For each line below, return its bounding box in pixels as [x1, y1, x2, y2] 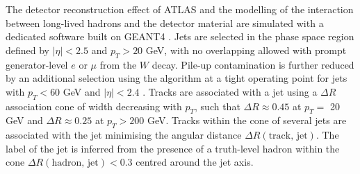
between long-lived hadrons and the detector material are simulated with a [6, 15, 324, 30]
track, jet [268, 131, 308, 141]
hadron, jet [51, 158, 99, 168]
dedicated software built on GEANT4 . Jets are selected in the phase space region [6, 29, 354, 44]
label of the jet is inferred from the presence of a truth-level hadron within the [6, 141, 340, 155]
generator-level [6, 57, 68, 71]
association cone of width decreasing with [6, 98, 182, 113]
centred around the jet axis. [136, 155, 254, 169]
